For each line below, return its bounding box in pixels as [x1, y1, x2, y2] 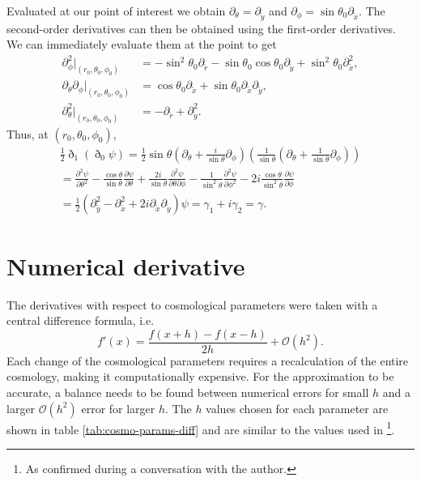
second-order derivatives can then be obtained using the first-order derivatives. [6, 19, 396, 36]
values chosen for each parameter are [206, 399, 389, 416]
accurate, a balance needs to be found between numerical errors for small [6, 384, 369, 401]
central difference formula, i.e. [6, 312, 155, 329]
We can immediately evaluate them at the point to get [6, 36, 277, 53]
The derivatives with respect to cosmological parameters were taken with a [6, 296, 378, 313]
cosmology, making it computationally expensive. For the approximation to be [6, 368, 394, 385]
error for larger [81, 399, 155, 416]
